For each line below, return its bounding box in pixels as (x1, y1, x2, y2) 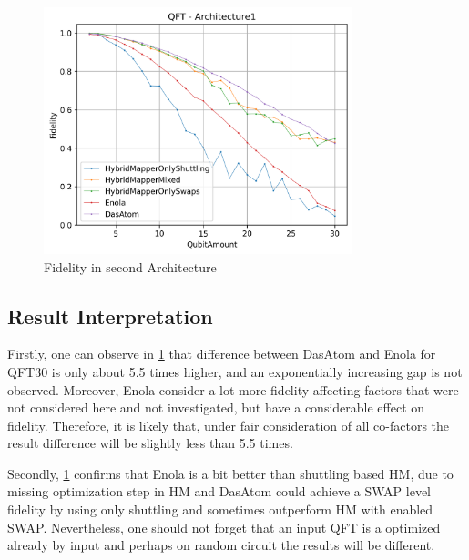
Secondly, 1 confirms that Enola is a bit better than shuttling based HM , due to (7, 463, 454, 483)
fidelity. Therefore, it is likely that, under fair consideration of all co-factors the (7, 415, 450, 434)
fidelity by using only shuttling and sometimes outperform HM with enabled (7, 500, 433, 519)
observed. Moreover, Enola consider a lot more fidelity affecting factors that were (7, 380, 459, 399)
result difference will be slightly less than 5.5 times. (7, 433, 293, 453)
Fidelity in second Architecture (44, 257, 217, 276)
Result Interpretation (7, 301, 213, 330)
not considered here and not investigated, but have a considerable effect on (7, 398, 425, 417)
